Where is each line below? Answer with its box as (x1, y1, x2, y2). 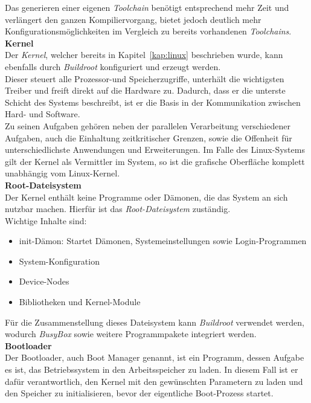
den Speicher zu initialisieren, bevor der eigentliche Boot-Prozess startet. (5, 387, 274, 399)
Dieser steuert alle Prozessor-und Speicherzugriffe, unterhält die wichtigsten (5, 72, 284, 85)
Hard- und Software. (5, 108, 80, 120)
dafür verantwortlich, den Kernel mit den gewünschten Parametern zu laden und (5, 375, 303, 387)
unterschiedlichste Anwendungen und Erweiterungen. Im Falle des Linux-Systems (5, 143, 305, 156)
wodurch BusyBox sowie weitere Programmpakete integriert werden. (5, 327, 257, 340)
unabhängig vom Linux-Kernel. (5, 167, 120, 179)
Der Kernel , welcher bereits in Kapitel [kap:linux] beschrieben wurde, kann (5, 48, 283, 61)
